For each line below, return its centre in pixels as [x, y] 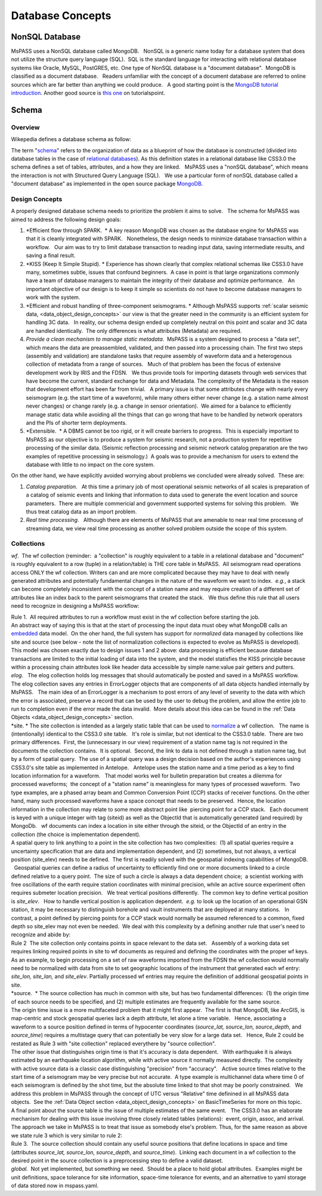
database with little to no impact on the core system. [90, 464]
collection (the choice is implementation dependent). [76, 834]
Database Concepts [61, 16]
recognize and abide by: [41, 935]
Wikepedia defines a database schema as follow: [71, 139]
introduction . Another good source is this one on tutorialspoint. [88, 93]
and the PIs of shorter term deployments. [77, 423]
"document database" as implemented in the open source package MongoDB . [107, 184]
